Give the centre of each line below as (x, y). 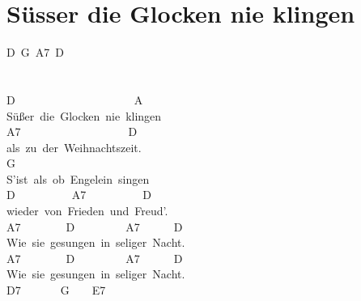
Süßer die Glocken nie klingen (84, 115)
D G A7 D (35, 52)
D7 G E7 (56, 290)
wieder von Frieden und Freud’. (87, 211)
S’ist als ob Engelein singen (78, 178)
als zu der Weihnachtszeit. (74, 147)
